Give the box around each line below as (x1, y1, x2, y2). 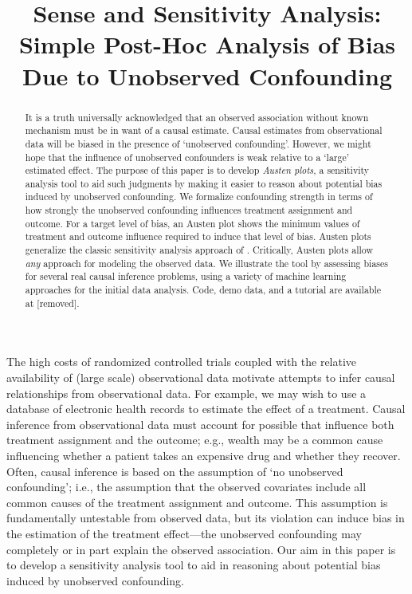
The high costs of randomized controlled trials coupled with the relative (6, 353, 357, 370)
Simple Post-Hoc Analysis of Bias (18, 28, 396, 61)
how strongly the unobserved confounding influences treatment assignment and (25, 203, 353, 217)
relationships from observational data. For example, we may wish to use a (6, 384, 367, 401)
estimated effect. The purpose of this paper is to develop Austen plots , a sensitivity (25, 163, 370, 177)
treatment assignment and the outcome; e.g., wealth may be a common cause (6, 431, 383, 448)
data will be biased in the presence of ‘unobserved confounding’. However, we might (25, 136, 371, 150)
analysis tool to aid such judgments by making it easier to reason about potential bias (25, 176, 383, 190)
